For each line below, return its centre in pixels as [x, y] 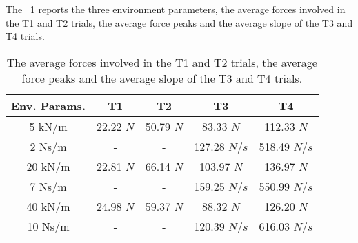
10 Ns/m [48, 226]
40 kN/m [48, 206]
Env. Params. [48, 105]
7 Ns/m [48, 186]
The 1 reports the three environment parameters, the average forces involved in [176, 9]
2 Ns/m [48, 146]
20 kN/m [48, 166]
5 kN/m [48, 126]
